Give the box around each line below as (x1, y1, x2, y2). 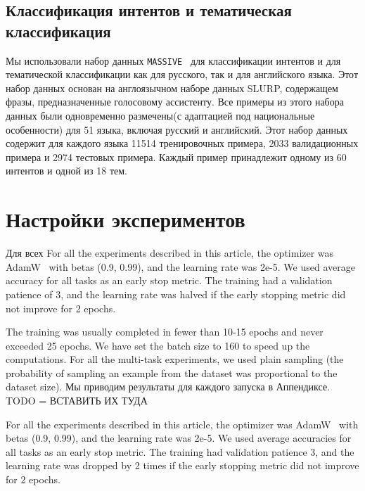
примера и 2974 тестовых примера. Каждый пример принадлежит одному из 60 (6, 149, 347, 164)
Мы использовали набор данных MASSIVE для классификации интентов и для (6, 53, 341, 68)
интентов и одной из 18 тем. (6, 163, 127, 178)
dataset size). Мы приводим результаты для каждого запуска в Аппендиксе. (6, 379, 331, 394)
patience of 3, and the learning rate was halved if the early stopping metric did (6, 286, 346, 301)
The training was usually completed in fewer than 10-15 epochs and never (6, 324, 324, 339)
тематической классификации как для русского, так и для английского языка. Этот (6, 67, 359, 82)
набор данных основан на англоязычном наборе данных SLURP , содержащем (6, 80, 338, 95)
